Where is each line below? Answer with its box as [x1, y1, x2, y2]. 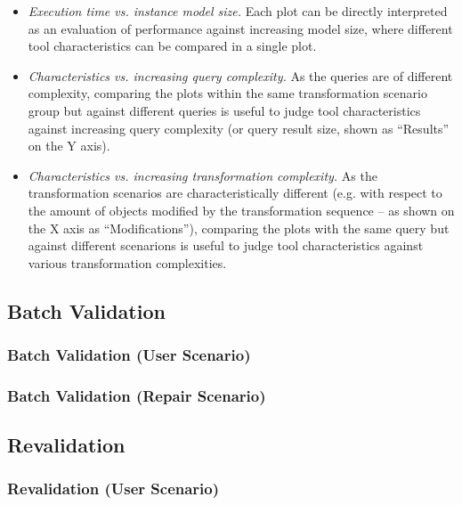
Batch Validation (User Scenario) [7, 344, 251, 366]
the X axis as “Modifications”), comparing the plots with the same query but [28, 218, 450, 237]
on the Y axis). [28, 136, 110, 155]
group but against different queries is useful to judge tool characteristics [28, 101, 421, 119]
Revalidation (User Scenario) [7, 477, 220, 500]
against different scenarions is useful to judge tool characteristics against [28, 236, 424, 255]
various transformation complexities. [28, 253, 227, 272]
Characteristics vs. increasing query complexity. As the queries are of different [28, 66, 453, 85]
